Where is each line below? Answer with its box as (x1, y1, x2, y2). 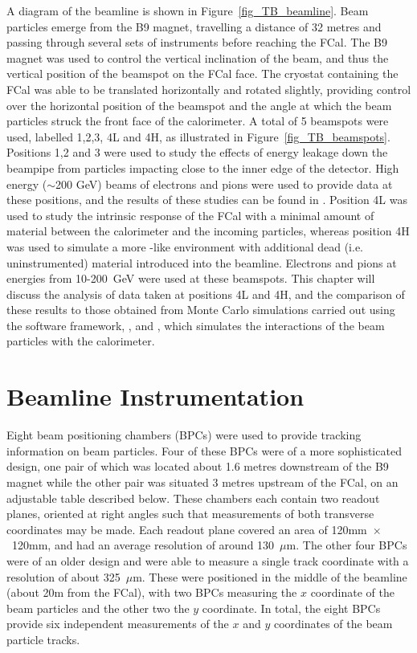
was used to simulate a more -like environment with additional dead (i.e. (6, 238, 364, 255)
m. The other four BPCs (286, 537, 407, 553)
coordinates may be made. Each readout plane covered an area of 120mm (6, 520, 367, 537)
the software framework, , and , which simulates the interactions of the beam (6, 316, 385, 333)
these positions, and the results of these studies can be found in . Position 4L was (6, 191, 407, 208)
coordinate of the (310, 584, 395, 601)
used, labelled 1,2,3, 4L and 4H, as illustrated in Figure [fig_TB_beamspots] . (6, 128, 390, 145)
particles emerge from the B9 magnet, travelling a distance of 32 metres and (6, 18, 382, 35)
